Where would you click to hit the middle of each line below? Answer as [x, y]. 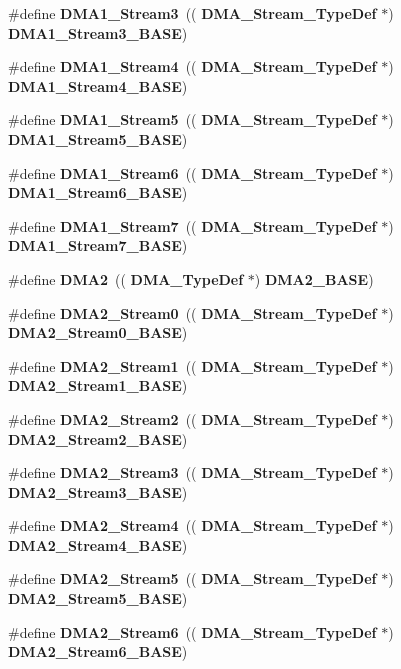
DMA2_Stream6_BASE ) [98, 651]
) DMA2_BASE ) [314, 278]
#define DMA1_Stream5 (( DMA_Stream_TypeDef [192, 119]
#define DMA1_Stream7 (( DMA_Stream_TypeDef [192, 225]
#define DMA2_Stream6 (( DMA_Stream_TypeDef [192, 631]
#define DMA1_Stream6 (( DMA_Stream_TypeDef [192, 172]
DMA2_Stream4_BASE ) [98, 544]
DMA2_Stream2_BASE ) [98, 438]
